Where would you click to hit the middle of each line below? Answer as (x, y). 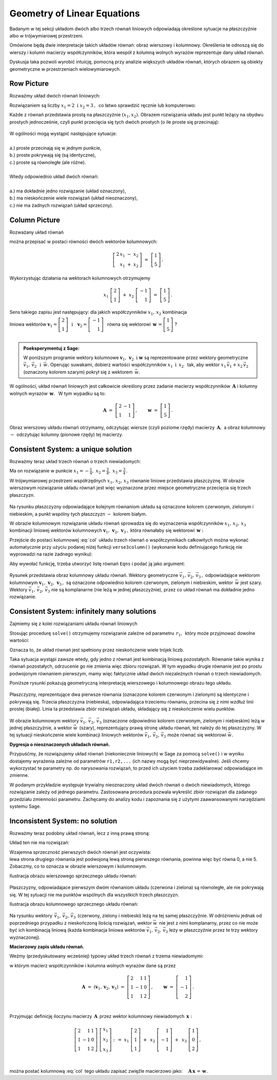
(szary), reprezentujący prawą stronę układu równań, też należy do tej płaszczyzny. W (170, 728)
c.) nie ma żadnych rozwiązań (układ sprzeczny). (61, 205)
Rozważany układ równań (37, 232)
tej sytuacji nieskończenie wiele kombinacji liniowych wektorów (76, 735)
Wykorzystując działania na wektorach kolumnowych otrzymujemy (80, 278)
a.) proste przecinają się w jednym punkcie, (55, 148)
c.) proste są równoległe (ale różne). (48, 162)
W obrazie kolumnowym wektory (44, 721)
